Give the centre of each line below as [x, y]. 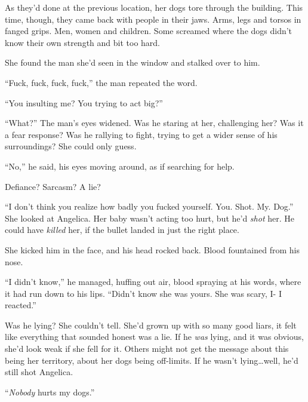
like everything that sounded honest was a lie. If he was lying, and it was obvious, [154, 337]
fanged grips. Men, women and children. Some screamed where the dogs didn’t [149, 31]
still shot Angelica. [39, 372]
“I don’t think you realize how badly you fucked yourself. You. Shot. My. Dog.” [149, 206]
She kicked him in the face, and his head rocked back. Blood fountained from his [152, 249]
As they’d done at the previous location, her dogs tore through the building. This [154, 7]
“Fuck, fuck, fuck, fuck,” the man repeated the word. [101, 82]
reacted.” [21, 305]
